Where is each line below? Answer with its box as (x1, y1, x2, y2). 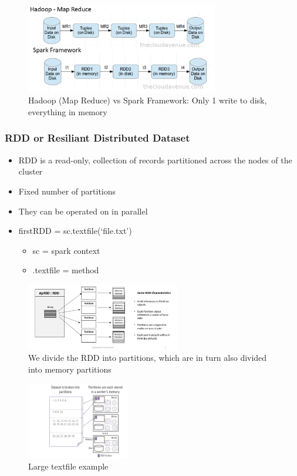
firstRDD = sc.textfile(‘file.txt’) (18, 224, 132, 237)
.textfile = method (32, 264, 99, 276)
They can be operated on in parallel (18, 205, 148, 217)
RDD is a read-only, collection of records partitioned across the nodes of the (18, 153, 292, 166)
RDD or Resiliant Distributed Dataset (5, 130, 190, 145)
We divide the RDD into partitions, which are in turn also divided (28, 351, 267, 364)
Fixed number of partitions (18, 185, 116, 197)
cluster (18, 165, 43, 177)
